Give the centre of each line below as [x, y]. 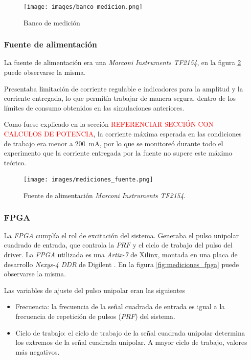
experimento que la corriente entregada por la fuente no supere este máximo [118, 153]
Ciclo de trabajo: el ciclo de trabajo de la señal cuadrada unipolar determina [130, 332]
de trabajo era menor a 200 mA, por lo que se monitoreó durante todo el [114, 143]
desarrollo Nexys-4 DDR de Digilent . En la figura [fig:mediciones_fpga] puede [122, 264]
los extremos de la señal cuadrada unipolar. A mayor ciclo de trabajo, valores [131, 342]
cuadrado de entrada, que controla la [59, 245]
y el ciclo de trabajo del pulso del [183, 245]
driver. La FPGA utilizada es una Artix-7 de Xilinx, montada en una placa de [121, 255]
